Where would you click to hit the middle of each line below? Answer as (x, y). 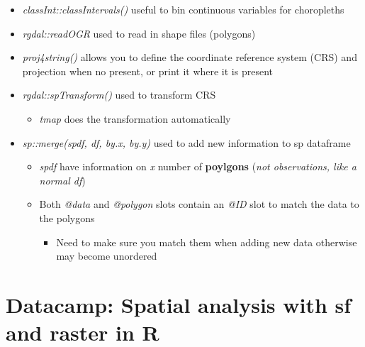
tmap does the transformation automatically (135, 118)
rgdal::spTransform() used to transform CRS (119, 95)
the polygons (67, 217)
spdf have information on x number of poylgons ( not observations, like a (198, 166)
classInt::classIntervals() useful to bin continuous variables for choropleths (183, 9)
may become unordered (107, 256)
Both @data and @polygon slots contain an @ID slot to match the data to (199, 204)
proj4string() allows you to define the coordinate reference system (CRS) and (190, 57)
